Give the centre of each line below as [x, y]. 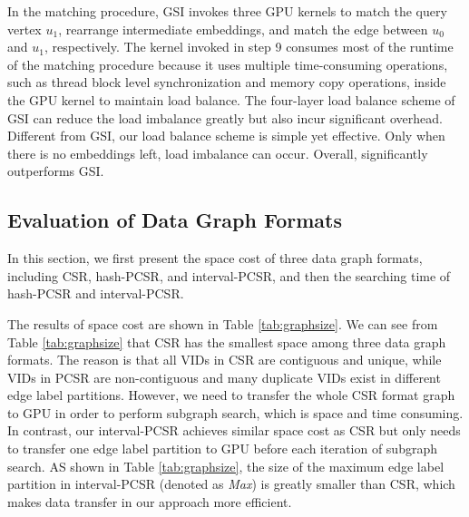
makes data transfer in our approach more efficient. [150, 501]
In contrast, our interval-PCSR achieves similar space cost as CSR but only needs [234, 430]
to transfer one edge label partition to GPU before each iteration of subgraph [222, 449]
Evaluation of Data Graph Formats [175, 220]
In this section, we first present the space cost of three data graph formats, [215, 258]
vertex [24, 29]
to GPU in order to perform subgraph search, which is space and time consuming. [235, 412]
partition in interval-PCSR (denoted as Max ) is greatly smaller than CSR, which [231, 484]
